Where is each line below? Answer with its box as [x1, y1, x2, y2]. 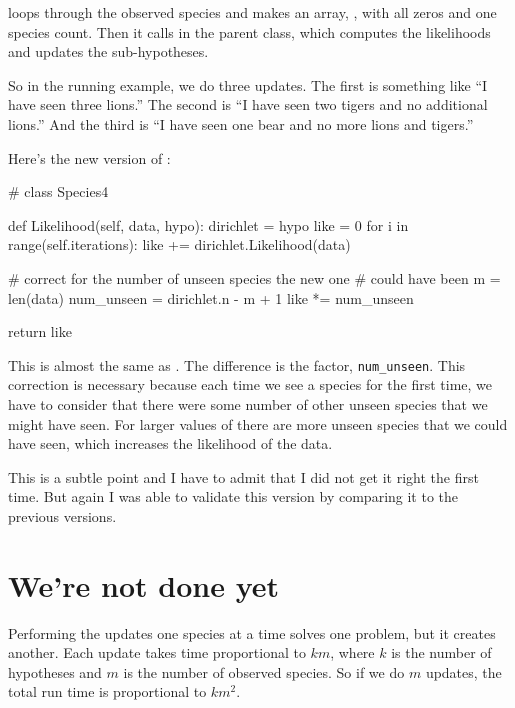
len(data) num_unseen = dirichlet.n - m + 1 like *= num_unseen [8, 287, 414, 308]
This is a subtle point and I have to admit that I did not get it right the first [8, 466, 479, 487]
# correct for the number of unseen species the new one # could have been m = [8, 267, 501, 288]
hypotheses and [8, 661, 102, 682]
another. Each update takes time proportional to [8, 642, 306, 663]
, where [330, 642, 375, 663]
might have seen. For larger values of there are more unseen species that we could [8, 413, 508, 434]
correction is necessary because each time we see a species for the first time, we [8, 374, 493, 395]
